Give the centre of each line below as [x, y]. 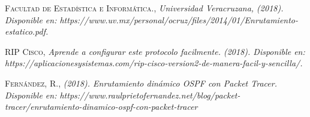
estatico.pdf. [27, 31]
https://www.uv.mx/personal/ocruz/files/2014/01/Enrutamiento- [179, 19]
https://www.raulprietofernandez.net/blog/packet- [150, 95]
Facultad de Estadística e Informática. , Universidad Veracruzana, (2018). [144, 8]
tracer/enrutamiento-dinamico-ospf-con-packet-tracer [101, 107]
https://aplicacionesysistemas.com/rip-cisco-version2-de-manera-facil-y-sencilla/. [154, 63]
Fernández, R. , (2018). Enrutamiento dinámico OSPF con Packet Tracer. [141, 83]
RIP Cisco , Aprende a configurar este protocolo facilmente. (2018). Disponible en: [155, 51]
